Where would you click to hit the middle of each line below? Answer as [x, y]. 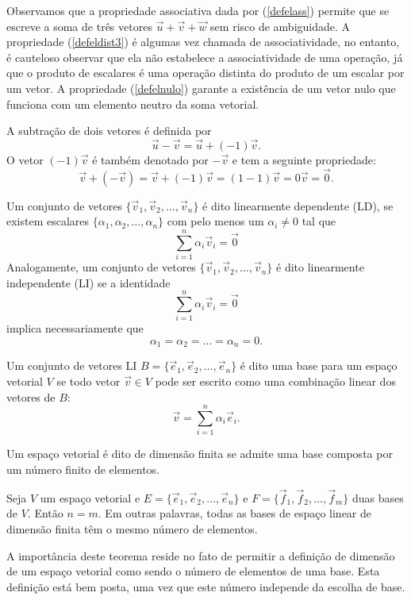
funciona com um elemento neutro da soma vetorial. [133, 104]
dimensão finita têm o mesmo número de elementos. [132, 528]
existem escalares [48, 221]
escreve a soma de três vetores [79, 26]
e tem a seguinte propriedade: [304, 159]
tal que [319, 221]
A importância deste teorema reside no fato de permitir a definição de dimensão [201, 555]
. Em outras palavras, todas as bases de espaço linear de [234, 513]
